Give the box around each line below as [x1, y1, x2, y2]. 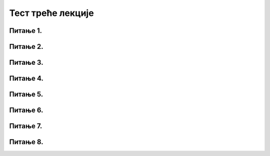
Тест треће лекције [9, 7, 94, 18]
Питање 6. [9, 106, 43, 115]
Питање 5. [9, 90, 43, 99]
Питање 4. [9, 74, 43, 83]
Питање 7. [9, 122, 42, 131]
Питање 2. [9, 42, 43, 51]
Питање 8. [9, 138, 43, 147]
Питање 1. [9, 26, 42, 35]
